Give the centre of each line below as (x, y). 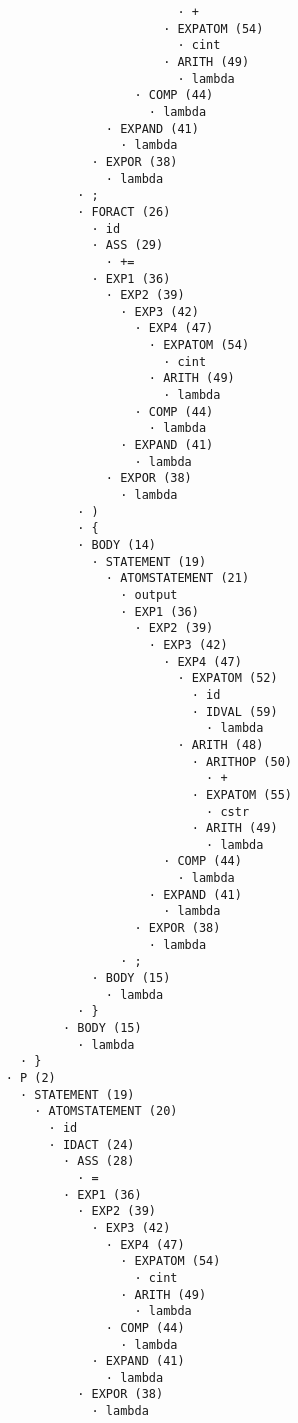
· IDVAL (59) (234, 711)
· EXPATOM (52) (227, 678)
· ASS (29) (127, 245)
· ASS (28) (98, 1161)
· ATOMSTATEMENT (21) (177, 578)
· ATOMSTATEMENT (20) (106, 1111)
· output (149, 594)
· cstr (228, 811)
